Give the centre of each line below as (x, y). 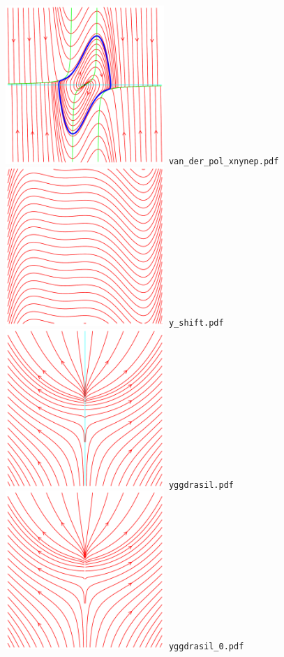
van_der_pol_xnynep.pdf (224, 161)
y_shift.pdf (196, 323)
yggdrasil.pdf (201, 485)
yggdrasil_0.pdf (206, 647)
